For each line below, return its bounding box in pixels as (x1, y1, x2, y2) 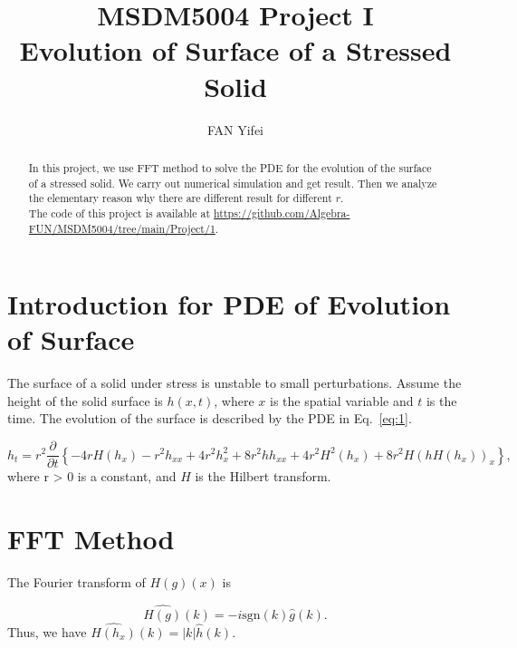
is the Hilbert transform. (195, 467, 331, 486)
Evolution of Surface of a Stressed (19, 32, 452, 69)
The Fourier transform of (7, 572, 146, 591)
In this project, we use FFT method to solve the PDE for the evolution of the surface (28, 160, 432, 175)
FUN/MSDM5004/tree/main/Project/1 (28, 220, 215, 236)
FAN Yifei (206, 120, 264, 139)
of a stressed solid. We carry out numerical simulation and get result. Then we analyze (28, 175, 437, 190)
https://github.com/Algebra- (214, 205, 350, 220)
